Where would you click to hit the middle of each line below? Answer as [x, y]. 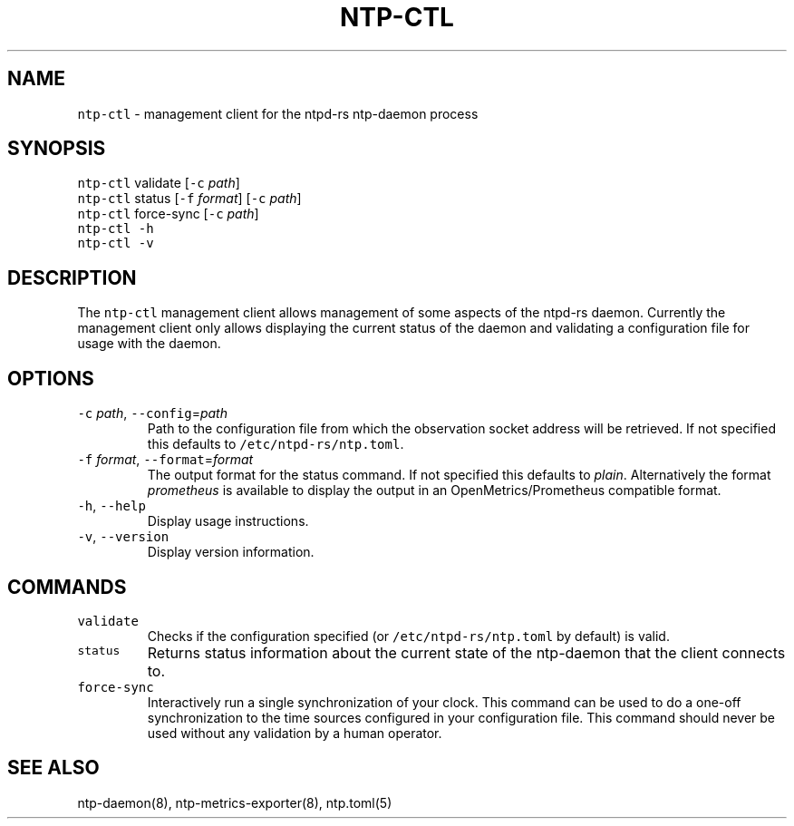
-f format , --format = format [165, 460]
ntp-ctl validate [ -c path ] [159, 183]
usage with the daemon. [149, 344]
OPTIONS [51, 378]
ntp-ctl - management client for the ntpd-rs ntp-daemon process [278, 113]
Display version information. [231, 552]
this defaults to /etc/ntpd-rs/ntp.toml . [276, 444]
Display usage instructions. [228, 521]
